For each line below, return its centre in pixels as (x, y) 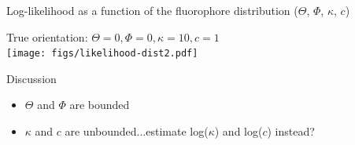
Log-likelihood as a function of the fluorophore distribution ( (152, 10)
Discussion (31, 78)
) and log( (239, 131)
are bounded (100, 105)
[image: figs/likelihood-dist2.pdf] (102, 54)
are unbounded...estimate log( (137, 131)
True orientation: (47, 36)
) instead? (291, 131)
